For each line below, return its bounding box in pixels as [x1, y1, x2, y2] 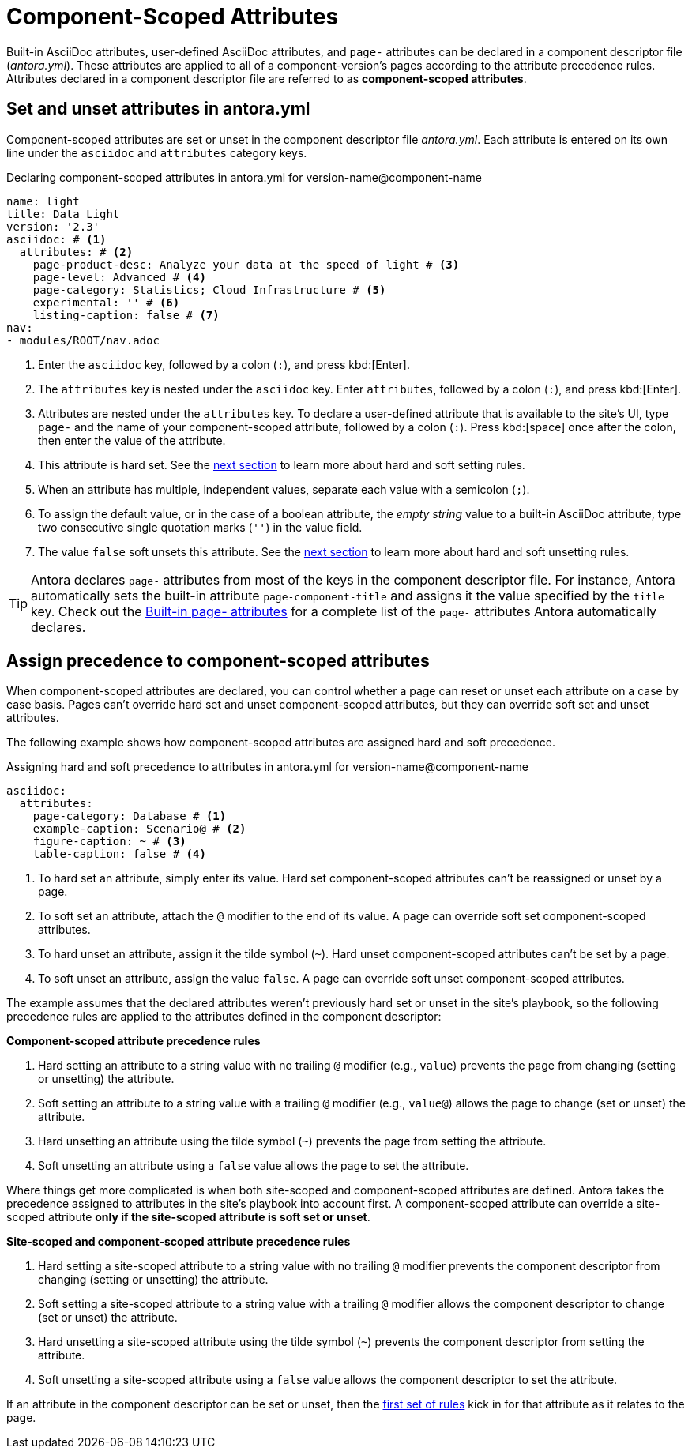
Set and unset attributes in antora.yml [6, 99, 310, 119]
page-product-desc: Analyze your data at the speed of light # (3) [32, 258, 460, 271]
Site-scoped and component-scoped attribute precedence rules [6, 1235, 351, 1249]
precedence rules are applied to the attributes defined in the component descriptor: [6, 1009, 442, 1024]
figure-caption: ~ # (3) [32, 835, 186, 848]
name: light [6, 194, 80, 208]
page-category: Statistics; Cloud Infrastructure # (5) [32, 283, 386, 296]
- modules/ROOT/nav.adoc [6, 333, 160, 347]
